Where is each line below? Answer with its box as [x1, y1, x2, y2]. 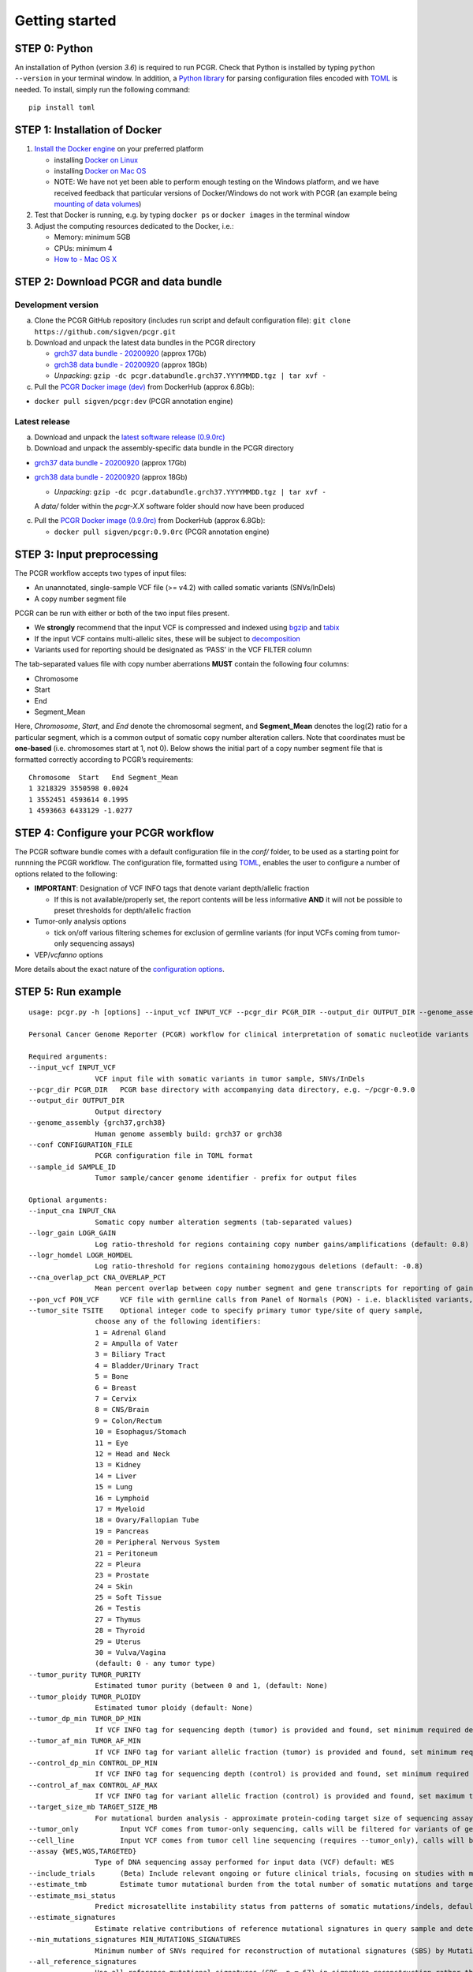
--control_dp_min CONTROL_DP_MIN [28, 1758, 158, 1767]
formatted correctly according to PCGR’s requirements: [14, 754, 193, 764]
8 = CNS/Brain [95, 1405, 150, 1414]
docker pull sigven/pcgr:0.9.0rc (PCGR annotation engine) [54, 527, 270, 536]
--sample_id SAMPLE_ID [28, 1162, 117, 1171]
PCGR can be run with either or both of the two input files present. [14, 608, 230, 618]
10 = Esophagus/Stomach [95, 1428, 187, 1436]
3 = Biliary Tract [95, 1350, 166, 1359]
